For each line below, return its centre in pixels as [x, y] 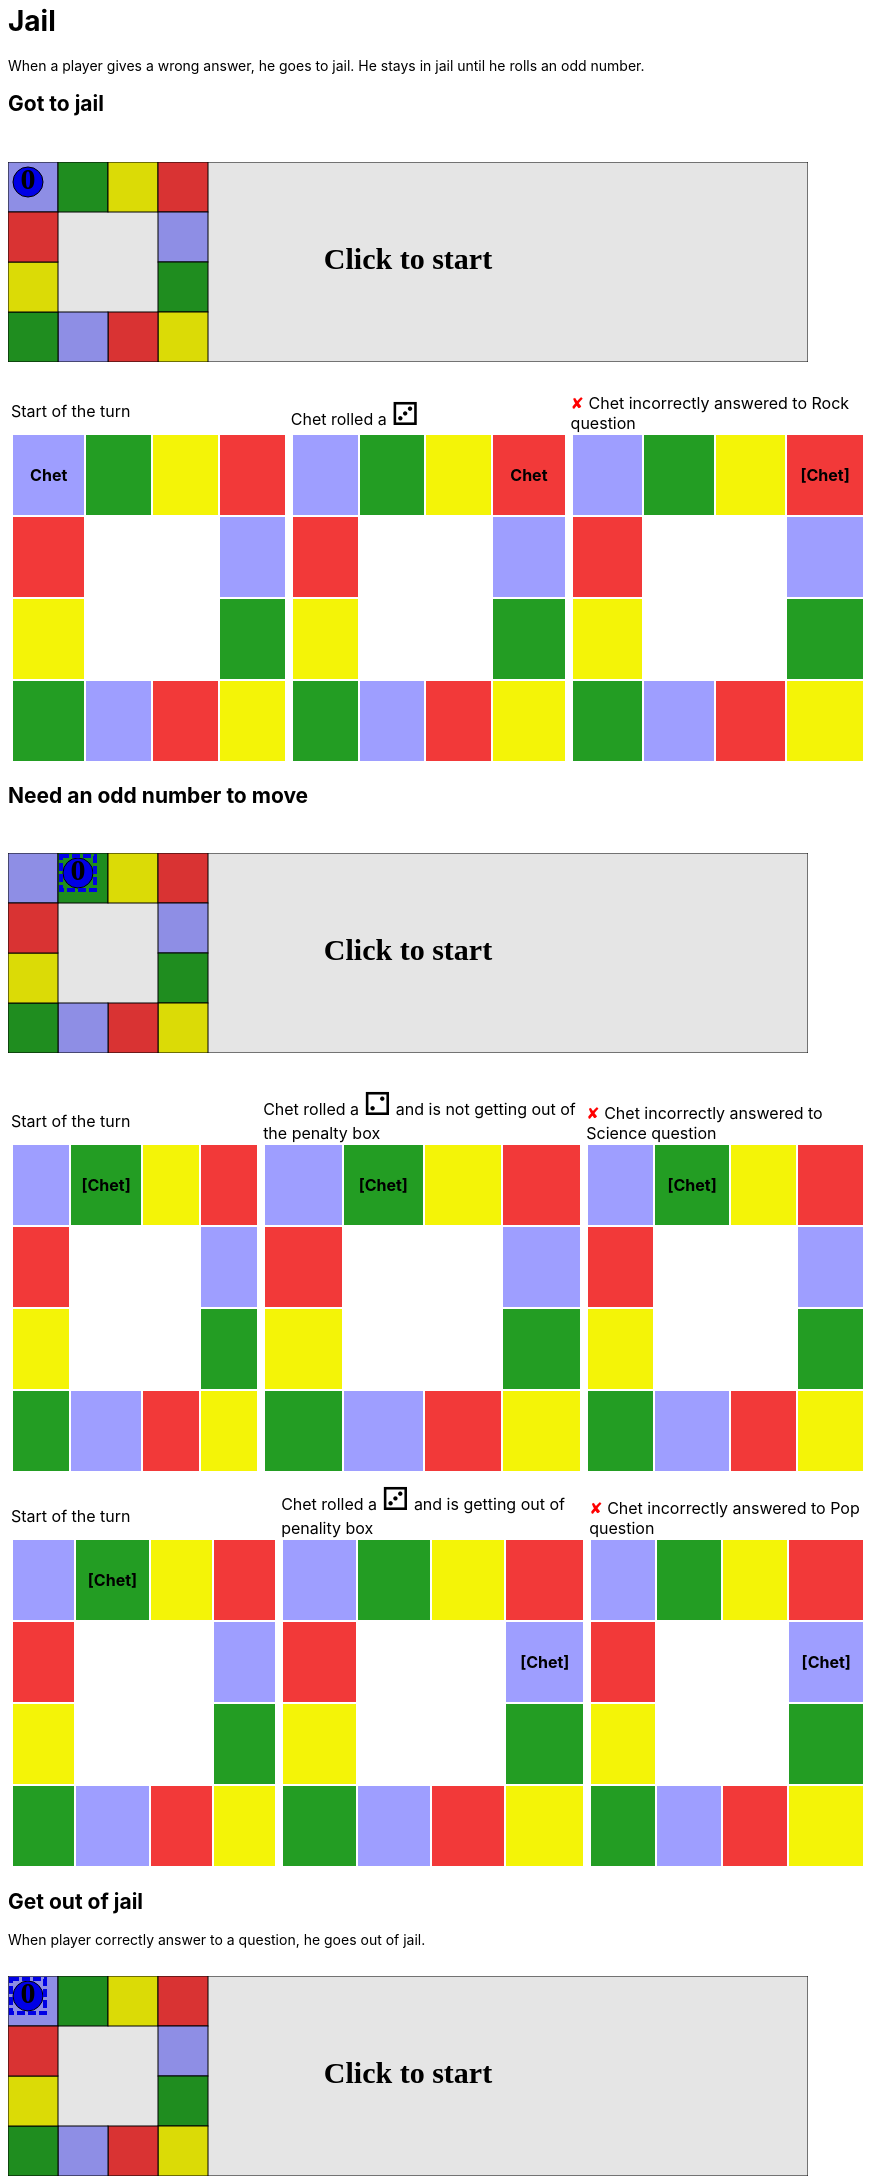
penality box [327, 1528]
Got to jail [56, 104]
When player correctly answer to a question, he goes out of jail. [217, 1940]
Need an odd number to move [158, 796]
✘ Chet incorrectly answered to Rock [710, 402]
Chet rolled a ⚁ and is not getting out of [419, 1104]
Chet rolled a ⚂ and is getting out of [423, 1499]
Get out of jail [76, 1901]
